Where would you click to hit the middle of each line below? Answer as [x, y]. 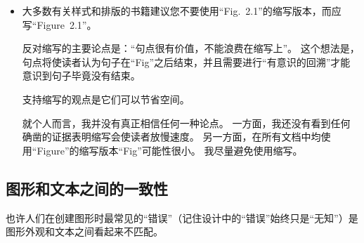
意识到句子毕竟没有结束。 [81, 75]
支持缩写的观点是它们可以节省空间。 [106, 99]
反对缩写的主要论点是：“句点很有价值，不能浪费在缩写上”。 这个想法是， [191, 48]
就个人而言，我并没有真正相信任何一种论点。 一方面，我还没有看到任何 [186, 123]
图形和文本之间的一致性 [87, 188]
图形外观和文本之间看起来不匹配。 [84, 231]
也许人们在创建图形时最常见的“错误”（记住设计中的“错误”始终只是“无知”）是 [182, 217]
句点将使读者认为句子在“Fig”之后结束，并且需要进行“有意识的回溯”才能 [186, 61]
